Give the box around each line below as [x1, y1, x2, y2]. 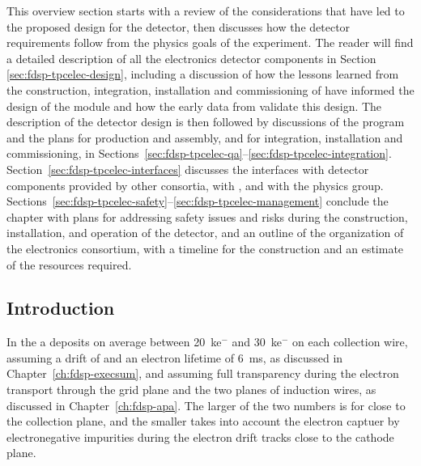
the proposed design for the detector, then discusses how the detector [6, 18, 351, 35]
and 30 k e [232, 333, 282, 350]
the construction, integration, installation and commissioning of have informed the [6, 81, 415, 98]
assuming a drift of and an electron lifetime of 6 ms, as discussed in [6, 349, 343, 366]
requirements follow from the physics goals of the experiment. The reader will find [6, 34, 414, 51]
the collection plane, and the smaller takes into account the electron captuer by [6, 413, 400, 430]
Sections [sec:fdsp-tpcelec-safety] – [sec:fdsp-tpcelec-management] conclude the [6, 193, 389, 210]
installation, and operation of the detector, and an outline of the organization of [6, 224, 404, 241]
